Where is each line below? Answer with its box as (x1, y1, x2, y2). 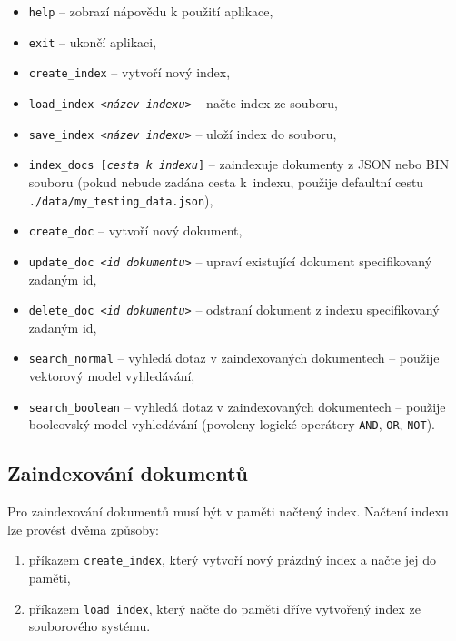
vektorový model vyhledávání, (28, 366, 195, 385)
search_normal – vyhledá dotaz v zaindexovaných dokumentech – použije (28, 348, 440, 367)
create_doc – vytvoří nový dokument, (28, 221, 243, 240)
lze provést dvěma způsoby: (7, 519, 160, 538)
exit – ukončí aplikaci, (28, 32, 157, 51)
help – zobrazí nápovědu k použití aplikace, (28, 2, 273, 20)
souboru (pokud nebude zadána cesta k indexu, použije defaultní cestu (28, 172, 424, 191)
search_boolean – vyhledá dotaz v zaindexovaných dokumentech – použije (28, 396, 446, 416)
